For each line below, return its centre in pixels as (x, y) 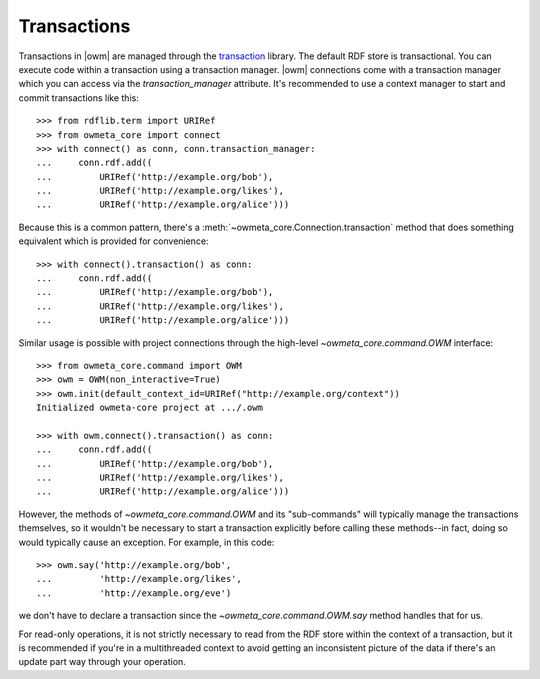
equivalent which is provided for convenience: (113, 241)
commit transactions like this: (78, 97)
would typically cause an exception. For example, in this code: (146, 542)
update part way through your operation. (102, 662)
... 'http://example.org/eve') (134, 593)
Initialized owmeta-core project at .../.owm (150, 408)
